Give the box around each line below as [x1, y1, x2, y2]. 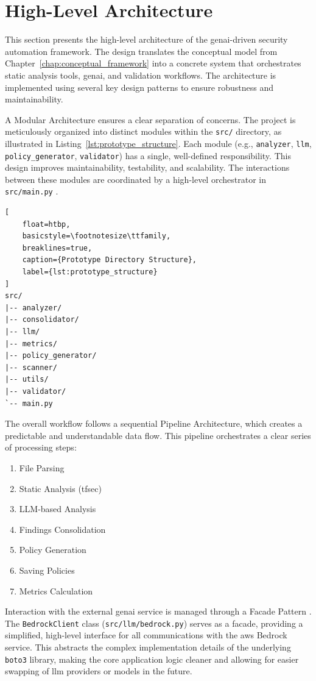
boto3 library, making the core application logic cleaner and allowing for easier [5, 652, 299, 665]
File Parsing [19, 461, 65, 474]
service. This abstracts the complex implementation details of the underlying [5, 640, 291, 653]
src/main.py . [5, 185, 58, 198]
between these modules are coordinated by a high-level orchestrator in [5, 173, 266, 185]
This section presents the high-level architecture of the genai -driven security [5, 33, 288, 46]
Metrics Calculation [19, 584, 93, 597]
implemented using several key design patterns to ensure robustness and [5, 80, 273, 93]
